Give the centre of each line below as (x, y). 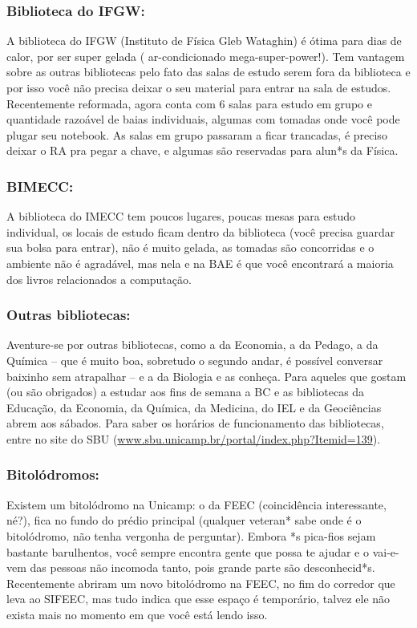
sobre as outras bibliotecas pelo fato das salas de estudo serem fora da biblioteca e (208, 72)
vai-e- (386, 551)
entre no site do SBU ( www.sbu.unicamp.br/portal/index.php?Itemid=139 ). (194, 438)
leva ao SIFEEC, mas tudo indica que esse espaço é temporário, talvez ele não (198, 599)
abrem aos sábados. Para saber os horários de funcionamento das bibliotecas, (195, 423)
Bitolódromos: (53, 474)
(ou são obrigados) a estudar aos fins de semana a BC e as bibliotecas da (186, 392)
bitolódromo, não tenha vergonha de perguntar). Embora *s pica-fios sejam (191, 535)
